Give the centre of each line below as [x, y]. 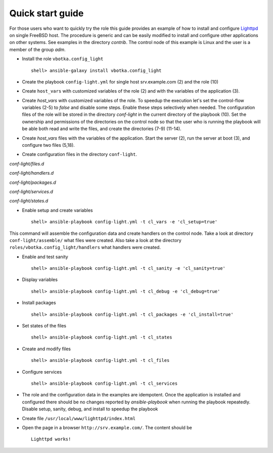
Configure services [42, 372]
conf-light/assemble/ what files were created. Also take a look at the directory [95, 240]
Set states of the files [44, 326]
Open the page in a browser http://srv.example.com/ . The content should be [107, 427]
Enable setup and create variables [57, 210]
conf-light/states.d [29, 201]
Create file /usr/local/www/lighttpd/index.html [79, 418]
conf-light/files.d [27, 163]
